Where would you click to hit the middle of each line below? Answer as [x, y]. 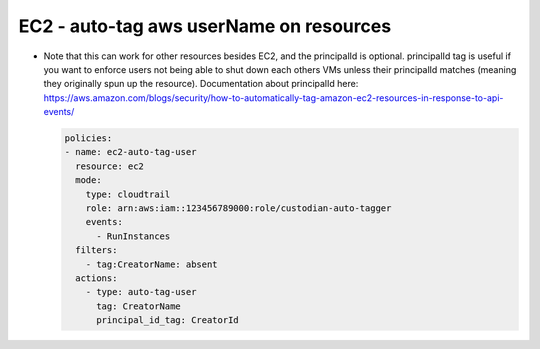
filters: [96, 250]
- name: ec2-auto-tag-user [130, 152]
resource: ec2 [110, 166]
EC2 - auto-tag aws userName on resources [205, 26]
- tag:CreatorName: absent [152, 264]
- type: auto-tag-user [141, 292]
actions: [96, 278]
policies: [88, 138]
